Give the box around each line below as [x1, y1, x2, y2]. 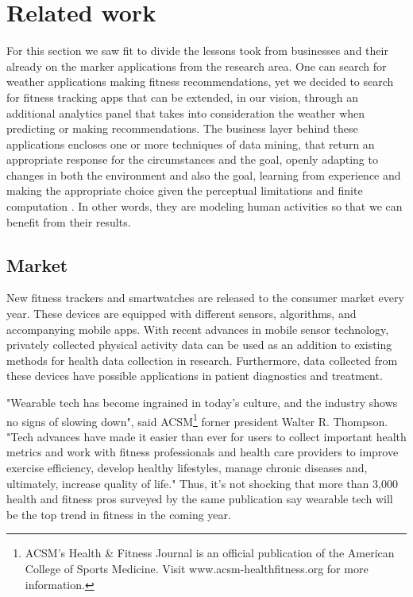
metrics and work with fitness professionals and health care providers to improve [6, 444, 399, 460]
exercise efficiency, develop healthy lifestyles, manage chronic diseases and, [6, 459, 368, 476]
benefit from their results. [6, 213, 131, 230]
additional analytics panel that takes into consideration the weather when [6, 104, 365, 121]
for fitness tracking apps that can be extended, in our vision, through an [6, 88, 359, 105]
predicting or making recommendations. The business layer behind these [6, 120, 358, 137]
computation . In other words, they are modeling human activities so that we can [6, 198, 403, 215]
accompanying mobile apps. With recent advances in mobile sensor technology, [6, 320, 389, 337]
